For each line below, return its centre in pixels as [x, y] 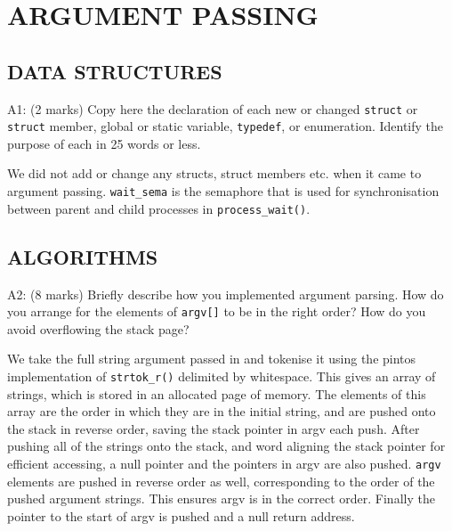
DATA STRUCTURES [115, 71]
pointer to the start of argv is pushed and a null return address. [181, 515]
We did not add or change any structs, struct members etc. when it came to [214, 173]
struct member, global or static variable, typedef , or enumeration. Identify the [226, 126]
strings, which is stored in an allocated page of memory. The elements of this [217, 393]
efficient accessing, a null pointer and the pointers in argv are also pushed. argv [224, 464]
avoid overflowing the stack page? [98, 328]
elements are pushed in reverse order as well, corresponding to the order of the [221, 481]
